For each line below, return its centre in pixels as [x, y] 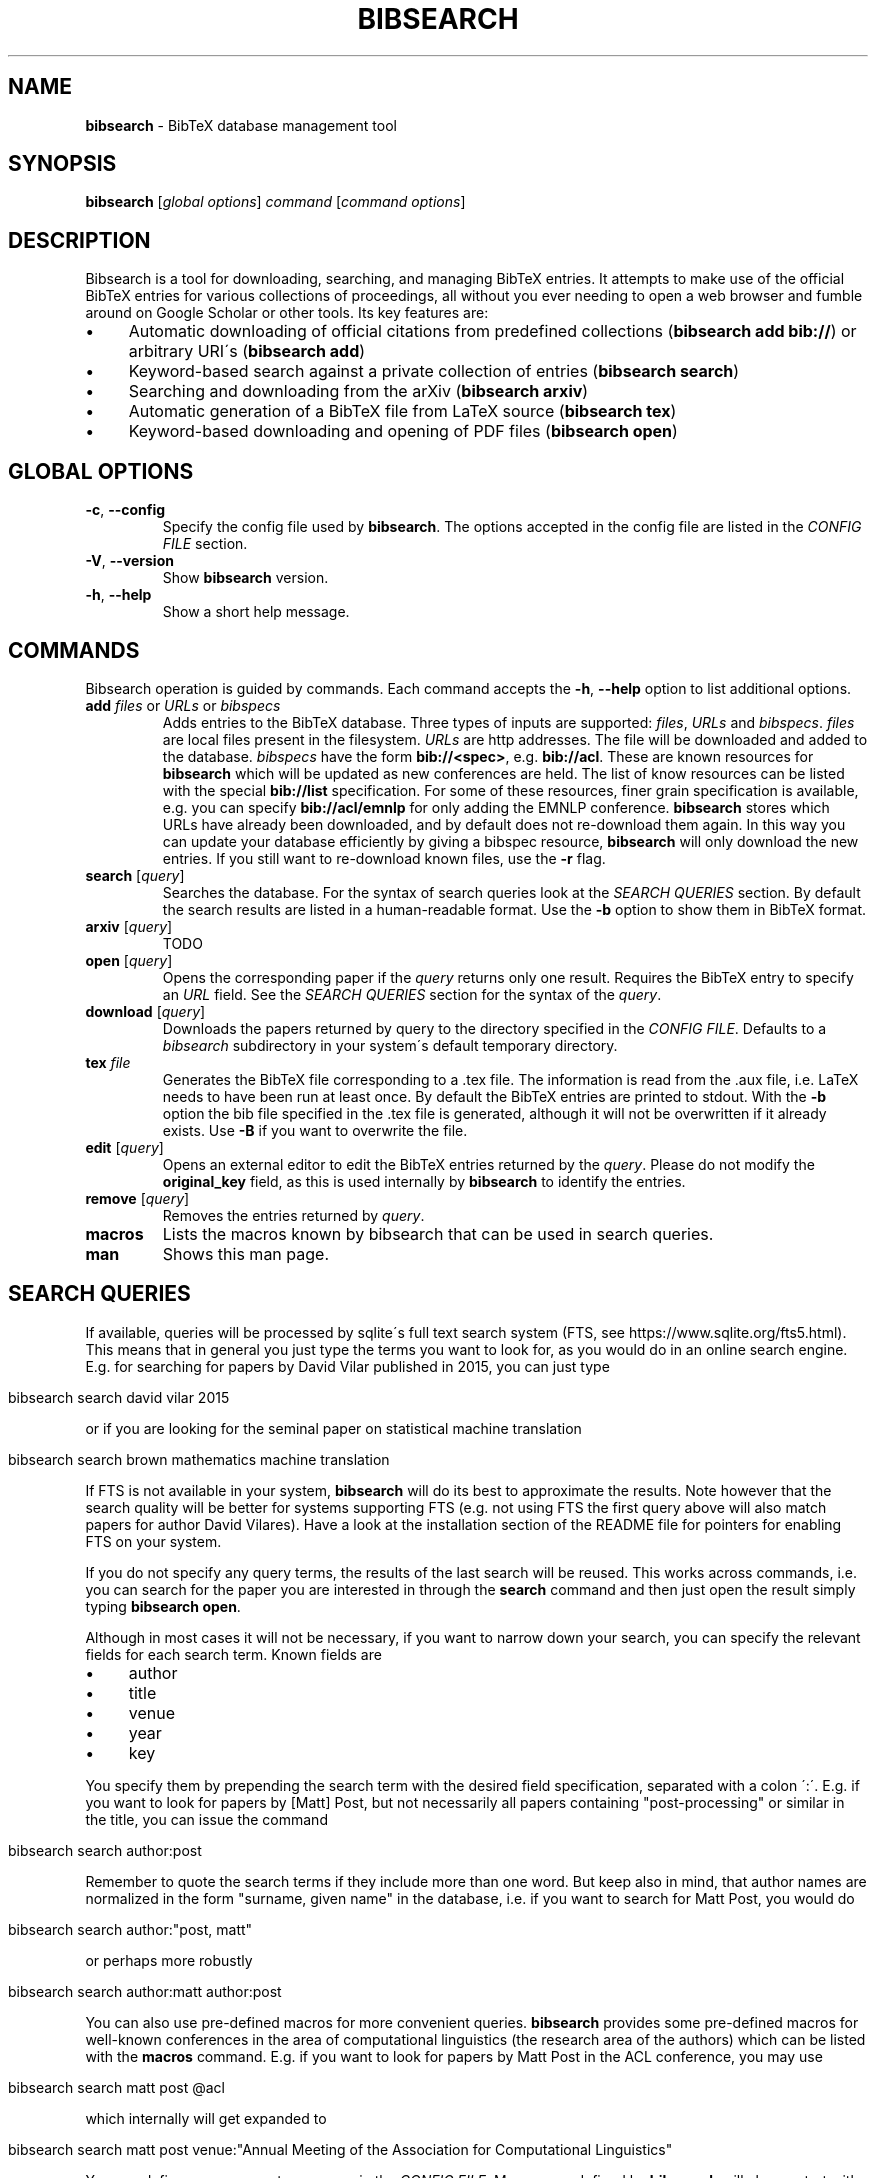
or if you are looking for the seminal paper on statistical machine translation [333, 1428]
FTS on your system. [153, 1541]
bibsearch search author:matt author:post [145, 1991]
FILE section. [205, 544]
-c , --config [125, 510]
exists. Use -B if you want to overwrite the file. [315, 1130]
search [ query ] [135, 875]
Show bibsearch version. [245, 578]
